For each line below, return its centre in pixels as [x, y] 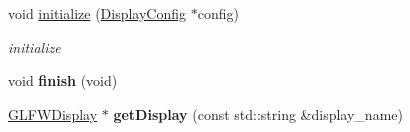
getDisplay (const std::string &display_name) [258, 113]
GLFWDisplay [53, 113]
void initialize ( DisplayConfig [97, 13]
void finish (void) [63, 80]
